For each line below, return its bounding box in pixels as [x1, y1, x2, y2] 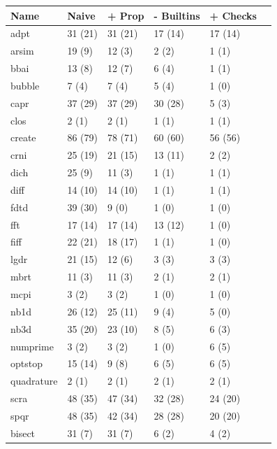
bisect [10, 425, 36, 440]
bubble [10, 78, 40, 92]
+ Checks [209, 8, 257, 22]
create [10, 130, 36, 145]
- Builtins [154, 8, 200, 22]
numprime [10, 338, 54, 353]
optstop [10, 356, 43, 371]
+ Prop [107, 8, 144, 22]
